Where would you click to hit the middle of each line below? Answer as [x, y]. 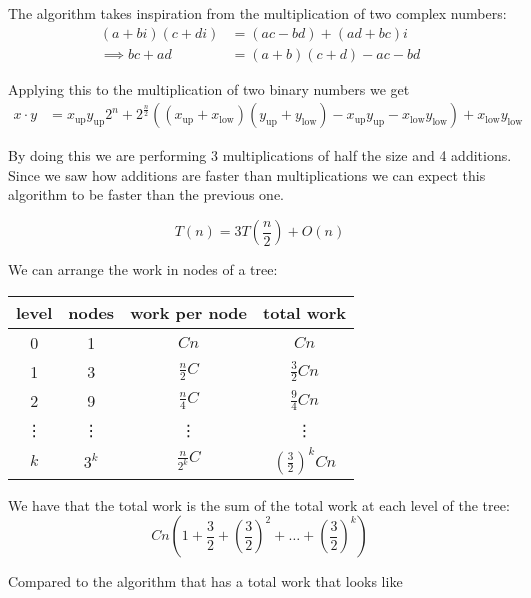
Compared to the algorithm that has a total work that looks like [205, 581]
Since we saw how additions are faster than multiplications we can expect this [247, 174]
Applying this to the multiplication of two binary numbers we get [209, 88]
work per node [189, 312]
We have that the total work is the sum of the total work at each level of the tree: [259, 504]
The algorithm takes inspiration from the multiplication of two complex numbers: [257, 13]
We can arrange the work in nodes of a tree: [143, 269]
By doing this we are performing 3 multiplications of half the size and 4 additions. [260, 155]
